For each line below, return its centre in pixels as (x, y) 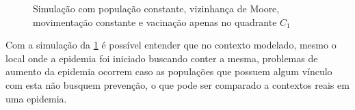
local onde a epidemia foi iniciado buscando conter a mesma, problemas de (162, 58)
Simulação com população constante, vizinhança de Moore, (156, 8)
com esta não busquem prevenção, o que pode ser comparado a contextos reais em (177, 84)
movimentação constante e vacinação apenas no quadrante (155, 22)
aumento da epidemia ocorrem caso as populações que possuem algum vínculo (169, 71)
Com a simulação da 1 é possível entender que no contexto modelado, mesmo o (171, 45)
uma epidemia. (36, 98)
